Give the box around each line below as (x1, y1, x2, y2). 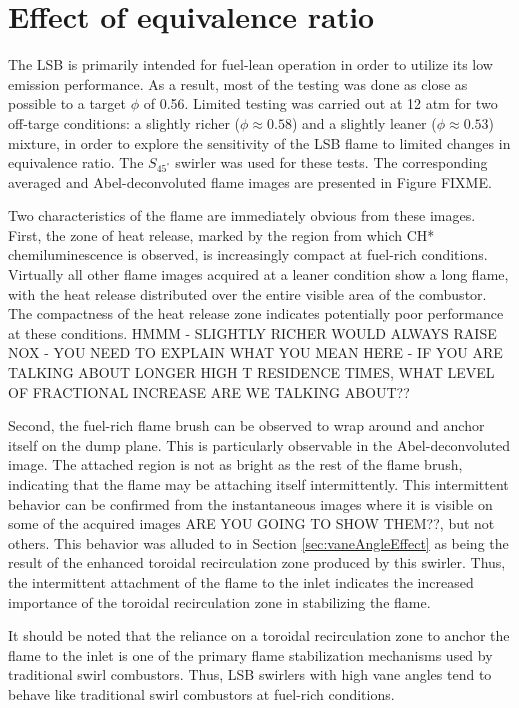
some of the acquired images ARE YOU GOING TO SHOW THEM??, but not (8, 513, 495, 534)
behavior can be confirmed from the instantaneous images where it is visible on (8, 493, 493, 514)
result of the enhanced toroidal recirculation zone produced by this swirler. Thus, (8, 552, 506, 573)
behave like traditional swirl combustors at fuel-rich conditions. (8, 683, 395, 704)
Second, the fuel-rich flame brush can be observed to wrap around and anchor (8, 415, 485, 436)
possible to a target (8, 93, 127, 114)
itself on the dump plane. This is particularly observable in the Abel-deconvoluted (8, 434, 511, 455)
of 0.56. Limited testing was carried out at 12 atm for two (143, 93, 498, 114)
